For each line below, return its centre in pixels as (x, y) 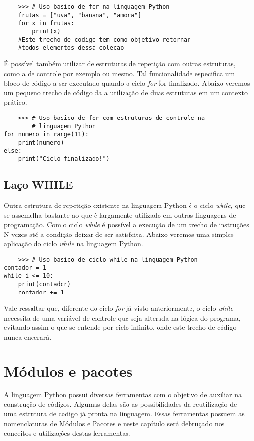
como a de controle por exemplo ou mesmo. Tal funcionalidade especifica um (120, 73)
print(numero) (41, 142)
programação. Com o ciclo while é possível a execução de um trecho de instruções (127, 224)
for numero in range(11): (46, 134)
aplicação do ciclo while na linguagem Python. (74, 244)
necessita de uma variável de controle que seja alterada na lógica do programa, (122, 317)
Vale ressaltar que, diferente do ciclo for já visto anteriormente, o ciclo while (119, 308)
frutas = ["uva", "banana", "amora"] (80, 15)
